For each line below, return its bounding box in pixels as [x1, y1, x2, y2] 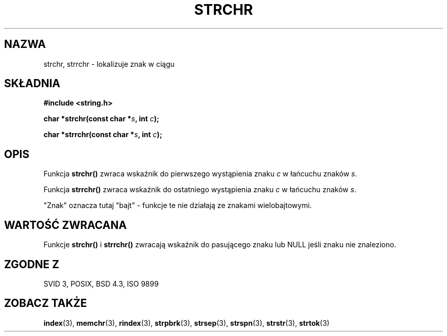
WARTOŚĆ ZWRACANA [4, 218, 127, 231]
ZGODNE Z [4, 257, 60, 271]
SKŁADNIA [4, 77, 60, 90]
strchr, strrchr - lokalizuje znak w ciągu [43, 59, 175, 68]
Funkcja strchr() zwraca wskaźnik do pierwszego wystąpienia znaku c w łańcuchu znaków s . [43, 169, 357, 178]
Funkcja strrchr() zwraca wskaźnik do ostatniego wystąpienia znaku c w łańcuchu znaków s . [43, 185, 357, 194]
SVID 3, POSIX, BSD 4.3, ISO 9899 [43, 279, 159, 288]
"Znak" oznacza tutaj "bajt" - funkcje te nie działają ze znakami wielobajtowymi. [43, 201, 312, 210]
